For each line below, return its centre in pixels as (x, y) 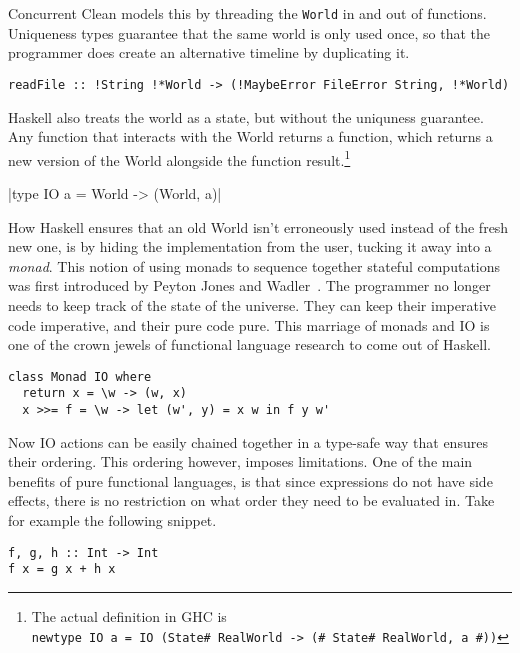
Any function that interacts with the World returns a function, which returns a (250, 136)
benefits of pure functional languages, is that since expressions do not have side (250, 480)
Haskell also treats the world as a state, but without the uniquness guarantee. (246, 116)
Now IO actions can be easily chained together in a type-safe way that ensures (248, 441)
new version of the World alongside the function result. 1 (179, 158)
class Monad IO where (80, 376)
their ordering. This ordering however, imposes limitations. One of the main (240, 461)
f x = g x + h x (62, 569)
